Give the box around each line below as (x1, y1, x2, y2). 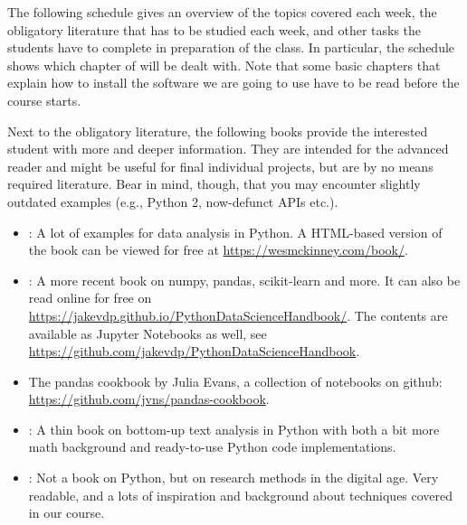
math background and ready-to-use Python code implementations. (28, 437, 396, 456)
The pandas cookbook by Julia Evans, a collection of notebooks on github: (28, 371, 443, 390)
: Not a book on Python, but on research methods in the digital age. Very (28, 468, 439, 487)
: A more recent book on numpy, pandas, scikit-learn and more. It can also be (28, 270, 461, 289)
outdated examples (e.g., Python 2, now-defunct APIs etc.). (7, 192, 338, 211)
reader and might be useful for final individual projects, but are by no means (7, 156, 434, 175)
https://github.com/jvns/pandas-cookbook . (28, 389, 270, 408)
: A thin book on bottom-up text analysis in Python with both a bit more (28, 419, 440, 438)
